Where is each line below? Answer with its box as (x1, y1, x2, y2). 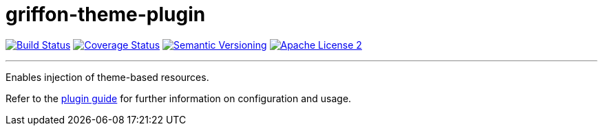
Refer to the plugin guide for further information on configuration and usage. (6, 92, 352, 104)
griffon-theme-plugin (6, 3, 206, 26)
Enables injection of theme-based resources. (6, 71, 209, 83)
